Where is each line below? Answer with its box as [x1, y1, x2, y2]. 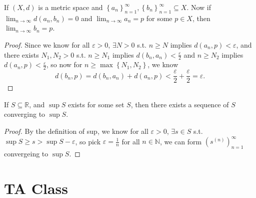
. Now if [186, 2, 211, 12]
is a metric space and [38, 2, 103, 12]
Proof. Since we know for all [4, 39, 90, 50]
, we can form [159, 136, 202, 146]
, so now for [46, 59, 82, 70]
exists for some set [68, 99, 124, 109]
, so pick [75, 136, 101, 146]
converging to [4, 109, 45, 119]
